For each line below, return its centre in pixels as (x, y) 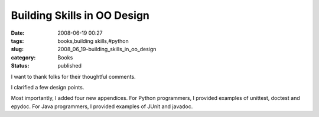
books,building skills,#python (93, 41)
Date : (18, 33)
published (70, 66)
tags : (17, 41)
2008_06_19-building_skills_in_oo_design (107, 49)
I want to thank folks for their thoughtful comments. (73, 76)
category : (23, 57)
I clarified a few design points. (48, 87)
